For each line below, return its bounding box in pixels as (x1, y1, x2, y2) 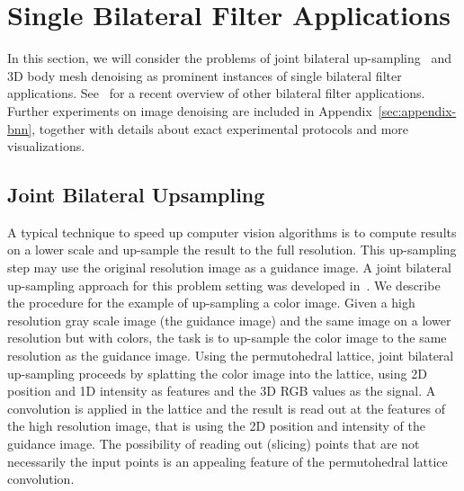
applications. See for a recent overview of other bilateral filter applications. (7, 84, 425, 103)
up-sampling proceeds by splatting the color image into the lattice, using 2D (7, 363, 427, 382)
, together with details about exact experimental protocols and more (31, 119, 409, 138)
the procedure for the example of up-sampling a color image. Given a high (7, 293, 415, 312)
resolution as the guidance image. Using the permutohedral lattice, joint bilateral (7, 346, 454, 365)
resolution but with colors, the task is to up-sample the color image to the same (7, 328, 447, 347)
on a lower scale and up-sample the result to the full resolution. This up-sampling (7, 240, 457, 259)
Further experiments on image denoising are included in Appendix (7, 101, 372, 120)
